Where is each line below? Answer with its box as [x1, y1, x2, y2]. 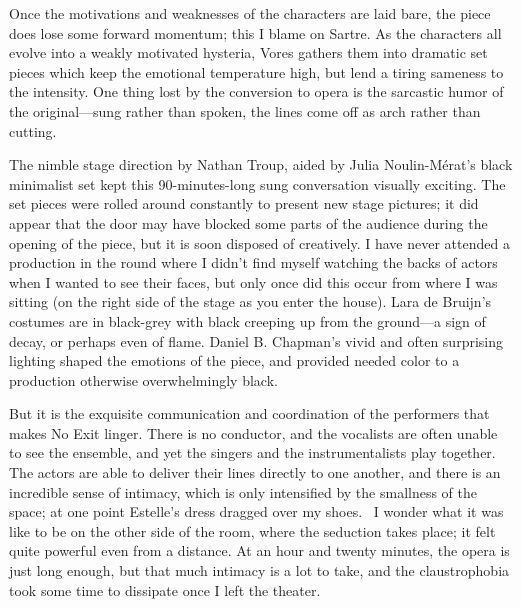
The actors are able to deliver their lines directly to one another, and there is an [9, 462, 501, 483]
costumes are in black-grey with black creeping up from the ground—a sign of [9, 310, 486, 331]
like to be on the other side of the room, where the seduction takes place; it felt [9, 520, 496, 541]
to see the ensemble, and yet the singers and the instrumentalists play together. [9, 442, 496, 463]
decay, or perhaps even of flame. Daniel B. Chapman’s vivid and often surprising [9, 330, 504, 351]
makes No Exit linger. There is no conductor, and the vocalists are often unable [9, 422, 498, 443]
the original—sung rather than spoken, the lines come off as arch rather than [9, 100, 481, 121]
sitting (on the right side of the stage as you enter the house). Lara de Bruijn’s [9, 291, 492, 312]
